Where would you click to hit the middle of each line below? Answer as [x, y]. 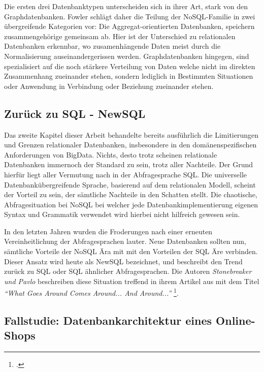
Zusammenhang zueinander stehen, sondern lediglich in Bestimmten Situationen [129, 76]
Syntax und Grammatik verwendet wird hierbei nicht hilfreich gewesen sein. [122, 214]
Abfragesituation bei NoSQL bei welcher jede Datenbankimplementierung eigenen [131, 204]
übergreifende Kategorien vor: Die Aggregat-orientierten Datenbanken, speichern [129, 26]
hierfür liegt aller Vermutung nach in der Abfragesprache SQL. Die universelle [126, 174]
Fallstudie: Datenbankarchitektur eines [108, 320]
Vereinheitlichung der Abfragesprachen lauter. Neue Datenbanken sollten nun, [125, 241]
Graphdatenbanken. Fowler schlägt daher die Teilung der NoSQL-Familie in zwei [130, 16]
